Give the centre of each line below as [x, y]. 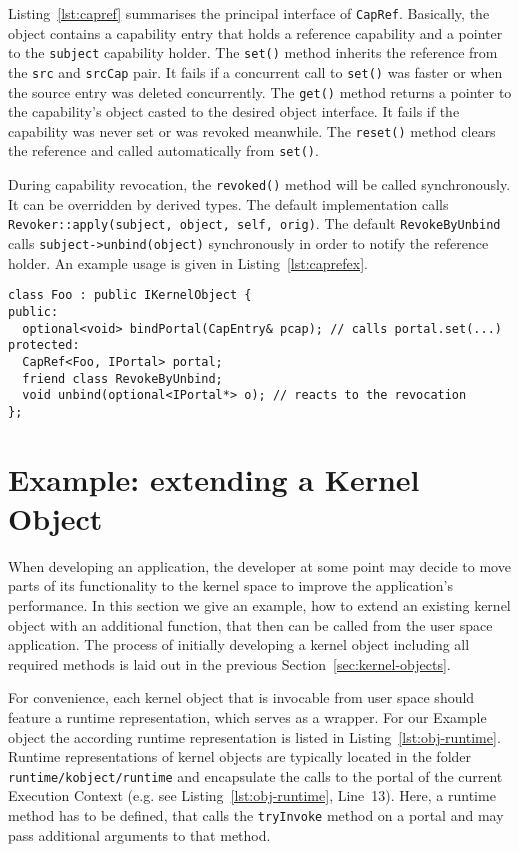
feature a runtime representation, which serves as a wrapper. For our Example [247, 717]
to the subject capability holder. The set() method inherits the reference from [253, 52]
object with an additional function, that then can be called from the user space [250, 624]
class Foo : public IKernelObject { [130, 295]
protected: [44, 345]
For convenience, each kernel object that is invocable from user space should [241, 697]
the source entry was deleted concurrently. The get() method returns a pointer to [260, 91]
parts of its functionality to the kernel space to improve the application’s [230, 585]
